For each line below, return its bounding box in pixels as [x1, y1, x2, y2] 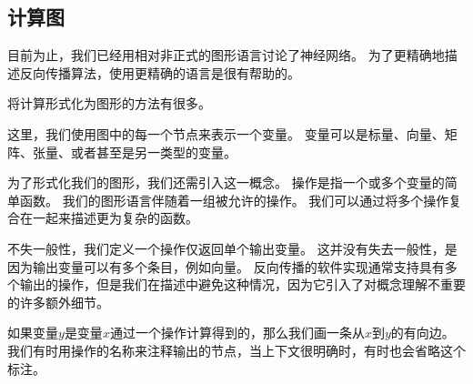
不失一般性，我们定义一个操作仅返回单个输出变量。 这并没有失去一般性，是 [7, 238, 458, 258]
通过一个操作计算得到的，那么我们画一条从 [109, 323, 365, 342]
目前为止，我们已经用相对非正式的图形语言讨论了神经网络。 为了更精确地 [7, 45, 445, 65]
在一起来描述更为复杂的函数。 [19, 208, 198, 227]
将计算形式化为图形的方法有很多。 [7, 94, 211, 113]
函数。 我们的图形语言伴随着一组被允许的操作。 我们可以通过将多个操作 [19, 190, 449, 209]
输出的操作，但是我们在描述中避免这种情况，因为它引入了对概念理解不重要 [19, 275, 466, 294]
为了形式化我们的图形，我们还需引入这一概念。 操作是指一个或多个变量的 [7, 173, 445, 192]
